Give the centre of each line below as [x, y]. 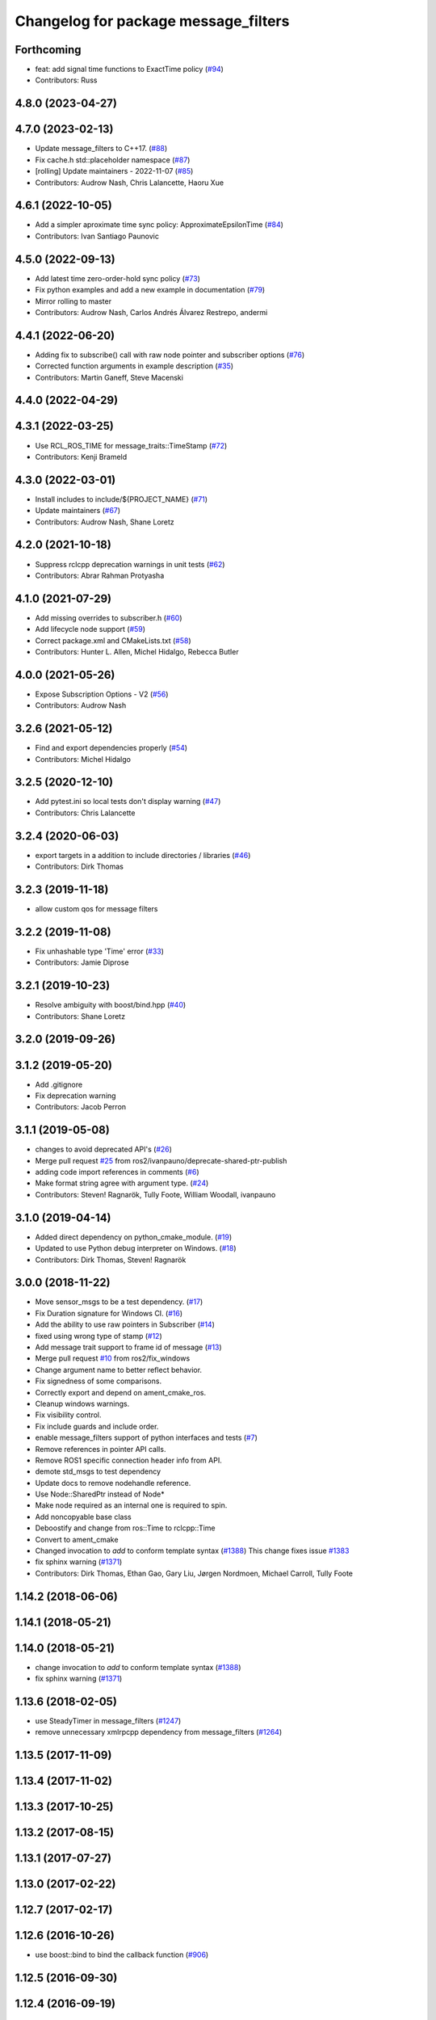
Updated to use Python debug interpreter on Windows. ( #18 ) [136, 1248]
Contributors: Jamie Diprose [82, 962]
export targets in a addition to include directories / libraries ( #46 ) [143, 855]
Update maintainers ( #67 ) [78, 511]
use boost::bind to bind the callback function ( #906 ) [122, 1955]
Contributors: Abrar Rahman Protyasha [100, 575]
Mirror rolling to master [73, 301]
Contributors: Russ [66, 80]
